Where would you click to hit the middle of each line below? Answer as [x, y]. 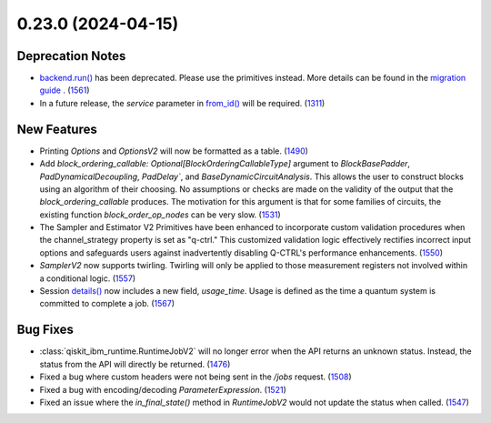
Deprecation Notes [71, 56]
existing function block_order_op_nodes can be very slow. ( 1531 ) [160, 215]
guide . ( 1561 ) [65, 90]
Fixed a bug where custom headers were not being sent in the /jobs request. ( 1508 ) [195, 377]
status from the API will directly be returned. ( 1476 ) [135, 364]
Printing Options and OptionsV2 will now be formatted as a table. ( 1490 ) [174, 151]
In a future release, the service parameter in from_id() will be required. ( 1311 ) [182, 103]
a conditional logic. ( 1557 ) [88, 278]
